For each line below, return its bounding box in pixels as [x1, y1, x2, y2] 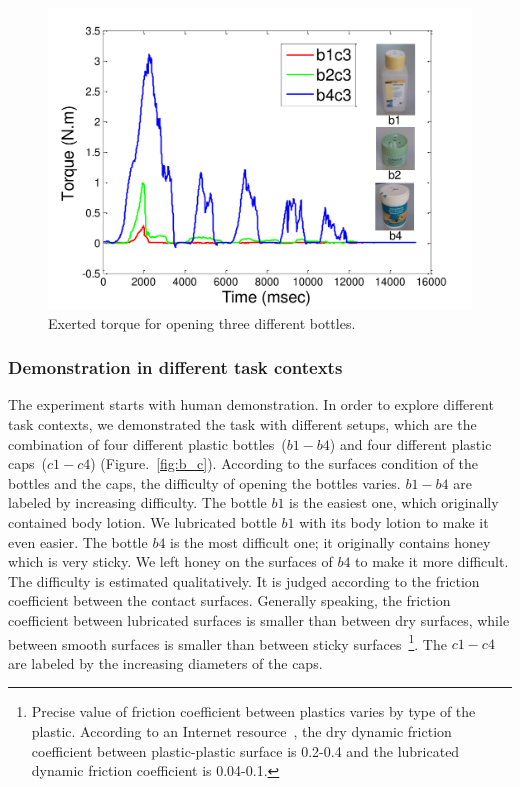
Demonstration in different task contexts [8, 355, 343, 380]
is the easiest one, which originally [289, 492, 499, 513]
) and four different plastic [329, 433, 492, 454]
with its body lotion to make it [299, 511, 489, 532]
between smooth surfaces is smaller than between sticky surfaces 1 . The [8, 630, 447, 654]
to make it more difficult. [355, 551, 509, 572]
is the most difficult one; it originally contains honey [170, 531, 491, 552]
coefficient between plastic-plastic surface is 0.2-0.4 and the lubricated [31, 740, 460, 761]
